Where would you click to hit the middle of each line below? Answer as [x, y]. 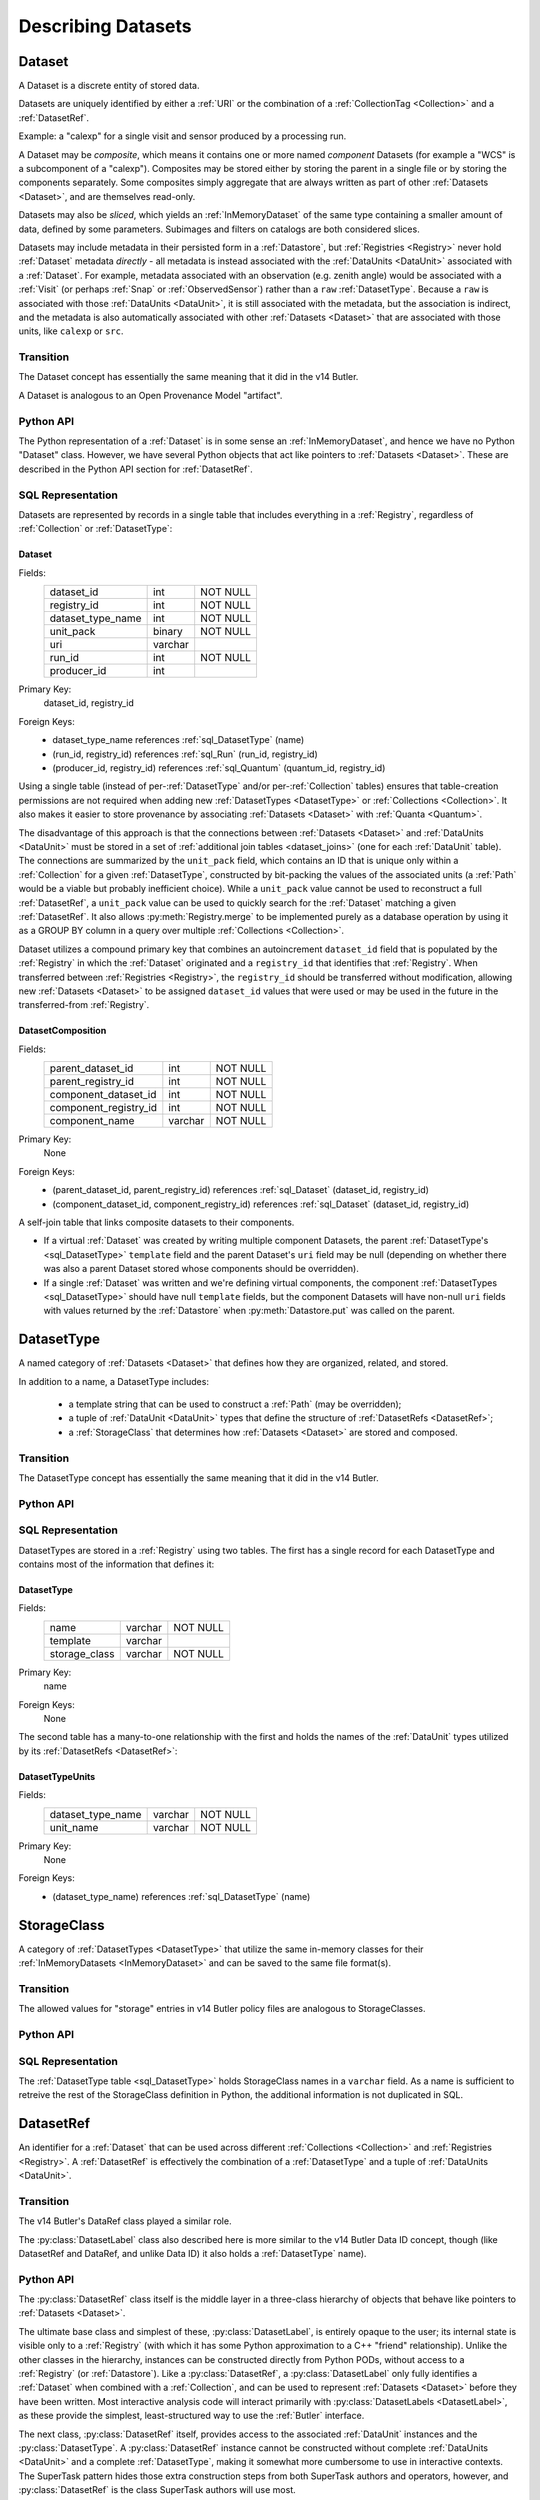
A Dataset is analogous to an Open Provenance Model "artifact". [150, 395]
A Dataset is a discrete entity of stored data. [109, 86]
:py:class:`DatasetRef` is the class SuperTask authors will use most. [157, 2490]
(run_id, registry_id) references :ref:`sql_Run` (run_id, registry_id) [185, 754]
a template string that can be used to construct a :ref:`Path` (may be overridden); [235, 1404]
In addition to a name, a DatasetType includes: [114, 1381]
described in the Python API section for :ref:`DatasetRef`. [136, 469]
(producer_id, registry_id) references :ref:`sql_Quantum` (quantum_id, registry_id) [219, 768]
